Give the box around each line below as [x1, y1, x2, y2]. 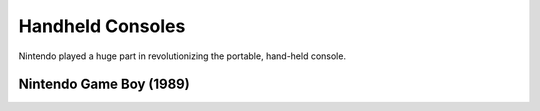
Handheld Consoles [18, 15, 186, 37]
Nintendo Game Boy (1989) [18, 76, 190, 93]
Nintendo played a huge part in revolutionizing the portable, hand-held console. [18, 50, 347, 62]
